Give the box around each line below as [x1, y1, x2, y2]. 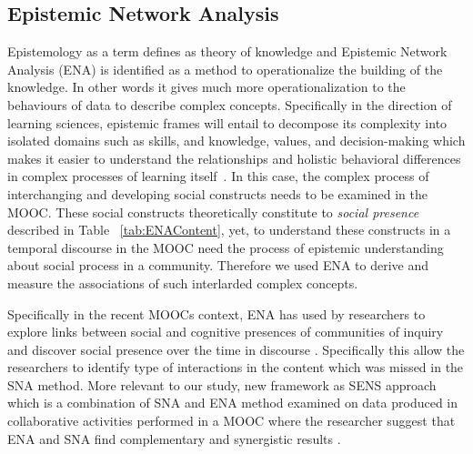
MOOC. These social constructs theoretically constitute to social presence [7, 202, 419, 221]
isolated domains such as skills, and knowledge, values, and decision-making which [7, 131, 466, 150]
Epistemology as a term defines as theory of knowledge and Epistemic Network [7, 42, 448, 61]
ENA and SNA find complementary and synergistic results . [7, 429, 341, 448]
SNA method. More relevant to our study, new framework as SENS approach [7, 375, 437, 394]
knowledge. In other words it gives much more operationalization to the [7, 77, 406, 96]
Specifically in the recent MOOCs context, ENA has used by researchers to [7, 304, 426, 323]
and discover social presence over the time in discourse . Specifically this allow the [7, 339, 465, 358]
